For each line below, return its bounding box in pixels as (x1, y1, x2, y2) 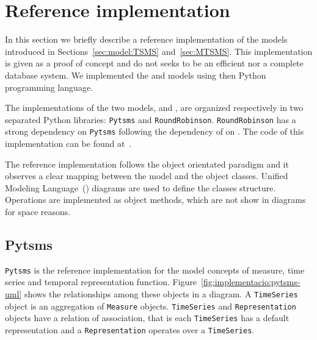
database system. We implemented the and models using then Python (5, 68, 266, 81)
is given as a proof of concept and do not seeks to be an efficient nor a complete (5, 57, 304, 69)
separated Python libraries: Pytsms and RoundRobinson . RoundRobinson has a (5, 113, 296, 126)
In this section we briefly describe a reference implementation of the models (5, 33, 288, 46)
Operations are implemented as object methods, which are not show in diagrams (5, 193, 306, 206)
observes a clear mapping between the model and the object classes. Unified (5, 169, 288, 182)
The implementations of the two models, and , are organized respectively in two (5, 101, 304, 114)
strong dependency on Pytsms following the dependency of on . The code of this (5, 125, 304, 138)
